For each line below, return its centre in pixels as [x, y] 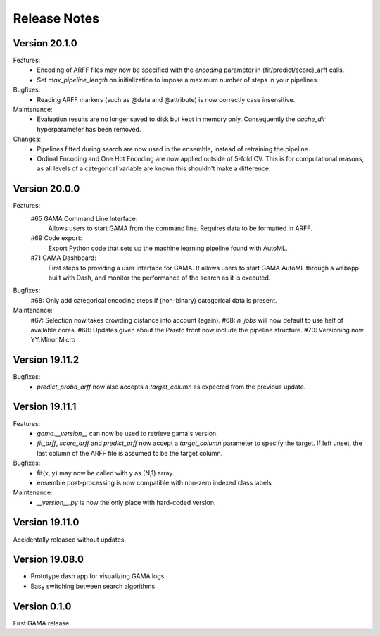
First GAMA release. [42, 623]
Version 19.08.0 [49, 560]
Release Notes [56, 18]
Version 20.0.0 [46, 189]
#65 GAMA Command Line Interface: [84, 218]
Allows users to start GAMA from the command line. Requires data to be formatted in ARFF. [180, 228]
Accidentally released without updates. [70, 540]
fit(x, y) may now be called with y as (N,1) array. [106, 473]
